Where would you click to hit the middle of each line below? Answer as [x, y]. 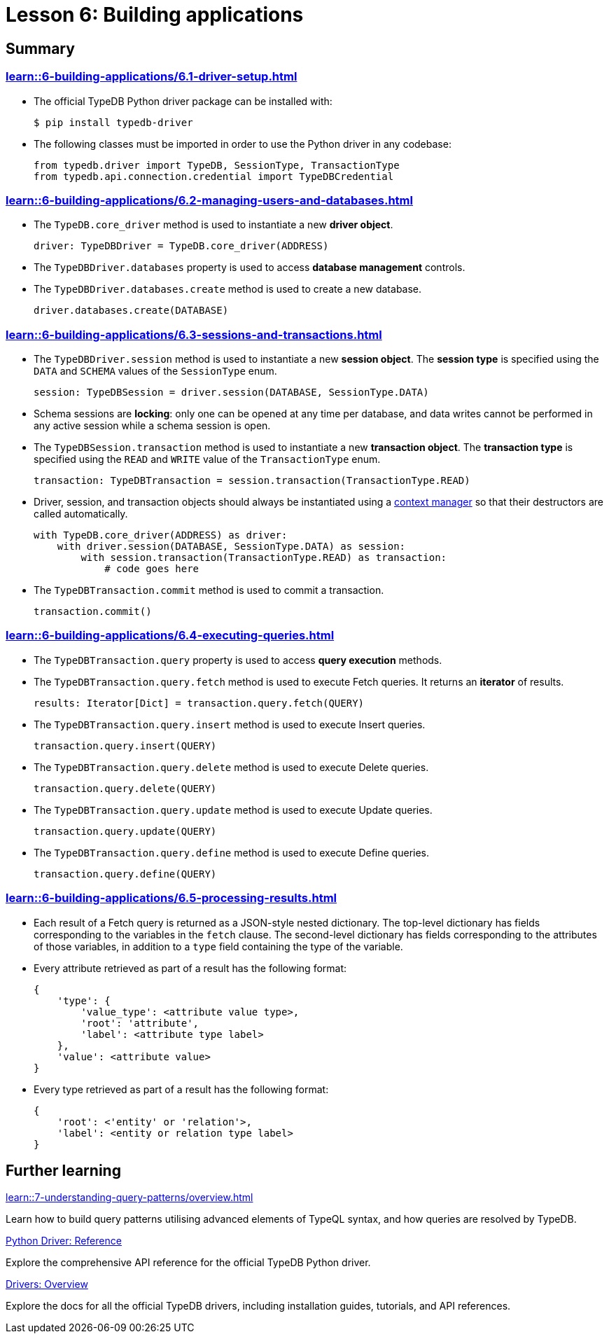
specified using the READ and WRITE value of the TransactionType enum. [207, 459]
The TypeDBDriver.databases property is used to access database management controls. [250, 268]
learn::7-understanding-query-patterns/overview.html [129, 1198]
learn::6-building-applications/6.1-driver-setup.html [152, 77]
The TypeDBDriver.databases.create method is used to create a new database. [228, 289]
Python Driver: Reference [64, 1241]
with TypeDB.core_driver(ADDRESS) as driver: [161, 535]
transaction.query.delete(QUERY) [125, 788]
